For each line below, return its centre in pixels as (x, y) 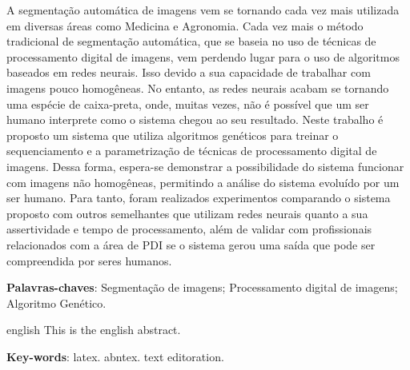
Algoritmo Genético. (56, 302)
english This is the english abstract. (94, 330)
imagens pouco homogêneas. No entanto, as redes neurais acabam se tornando (198, 88)
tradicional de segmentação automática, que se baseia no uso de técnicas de (191, 41)
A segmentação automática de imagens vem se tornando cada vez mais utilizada (203, 10)
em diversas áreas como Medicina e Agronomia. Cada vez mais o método (185, 25)
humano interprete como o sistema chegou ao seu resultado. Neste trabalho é (195, 119)
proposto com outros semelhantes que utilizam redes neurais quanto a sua (187, 213)
